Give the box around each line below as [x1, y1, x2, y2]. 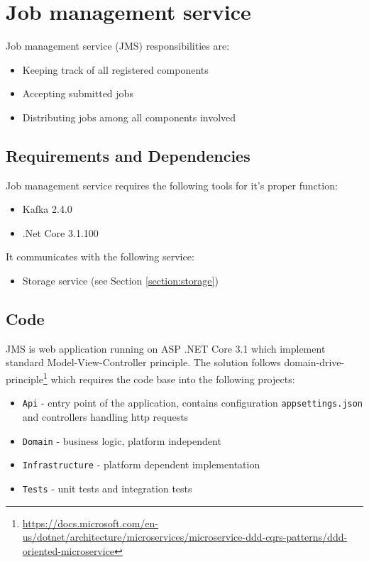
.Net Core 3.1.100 [22, 225, 99, 240]
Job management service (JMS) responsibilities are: [6, 38, 230, 53]
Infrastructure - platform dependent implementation [22, 457, 260, 472]
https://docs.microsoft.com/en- [22, 515, 159, 530]
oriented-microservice [22, 543, 115, 558]
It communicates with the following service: [6, 249, 194, 264]
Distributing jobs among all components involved [22, 109, 236, 124]
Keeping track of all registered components [22, 62, 209, 77]
